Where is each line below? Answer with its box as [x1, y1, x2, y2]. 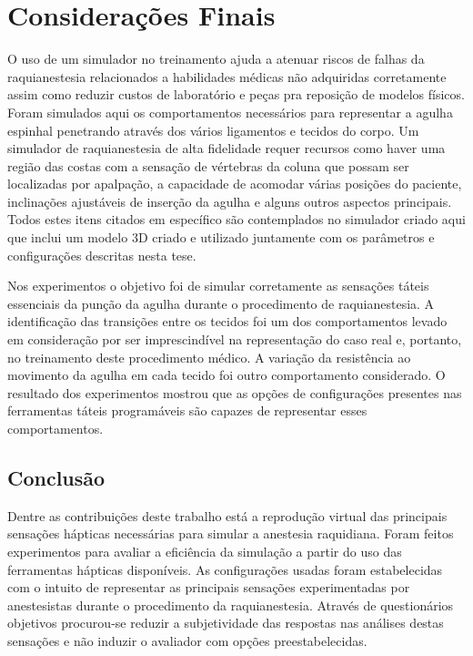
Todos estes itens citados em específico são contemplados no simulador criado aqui [7, 210, 466, 229]
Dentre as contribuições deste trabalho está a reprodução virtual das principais [7, 506, 448, 525]
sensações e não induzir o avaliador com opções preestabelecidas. [7, 630, 367, 650]
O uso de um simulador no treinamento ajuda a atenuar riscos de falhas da [7, 49, 425, 68]
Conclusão [7, 463, 106, 491]
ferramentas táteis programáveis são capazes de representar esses [7, 401, 367, 420]
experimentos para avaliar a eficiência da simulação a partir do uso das [7, 541, 402, 560]
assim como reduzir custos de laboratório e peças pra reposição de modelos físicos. [7, 85, 465, 104]
